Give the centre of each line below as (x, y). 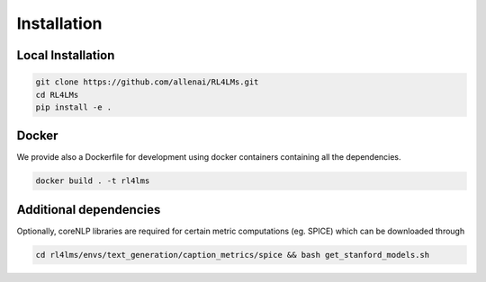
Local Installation (66, 55)
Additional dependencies (89, 210)
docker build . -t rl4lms (93, 181)
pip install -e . (74, 107)
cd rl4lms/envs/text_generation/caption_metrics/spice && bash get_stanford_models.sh (233, 255)
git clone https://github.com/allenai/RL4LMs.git (147, 82)
